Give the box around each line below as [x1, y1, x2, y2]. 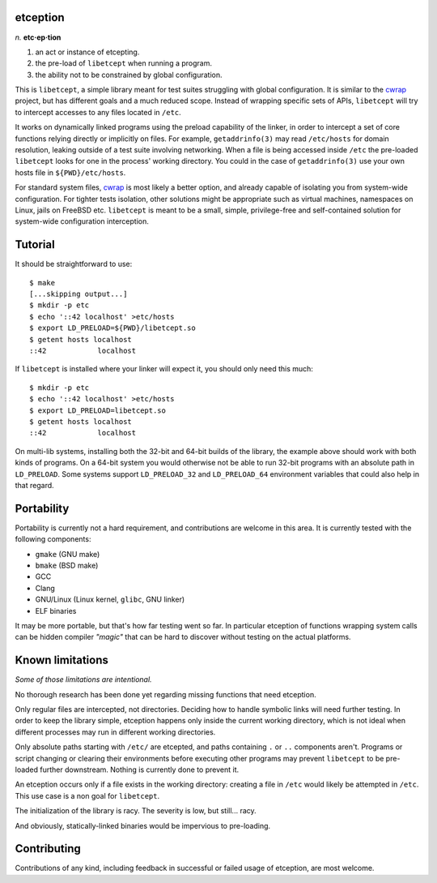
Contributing [15, 842, 81, 855]
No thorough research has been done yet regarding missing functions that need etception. [15, 689, 316, 699]
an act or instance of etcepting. [35, 47, 140, 57]
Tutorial [15, 238, 56, 251]
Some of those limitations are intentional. [15, 675, 153, 684]
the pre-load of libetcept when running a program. [35, 58, 212, 68]
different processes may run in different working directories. [15, 727, 216, 737]
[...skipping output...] [29, 289, 128, 299]
